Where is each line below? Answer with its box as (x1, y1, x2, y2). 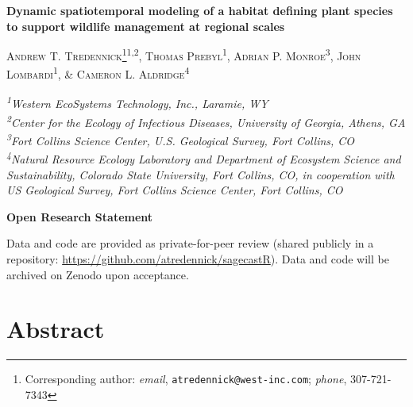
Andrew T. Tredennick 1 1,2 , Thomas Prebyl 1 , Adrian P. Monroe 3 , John (6, 45, 361, 63)
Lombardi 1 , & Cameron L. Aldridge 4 (6, 63, 190, 83)
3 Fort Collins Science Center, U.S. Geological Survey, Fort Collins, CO (6, 130, 355, 148)
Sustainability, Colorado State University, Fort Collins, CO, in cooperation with (6, 166, 395, 182)
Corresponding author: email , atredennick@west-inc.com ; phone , (25, 371, 347, 387)
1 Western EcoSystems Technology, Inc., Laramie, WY (6, 93, 268, 112)
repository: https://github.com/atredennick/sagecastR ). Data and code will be (6, 251, 389, 267)
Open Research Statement (6, 208, 153, 225)
